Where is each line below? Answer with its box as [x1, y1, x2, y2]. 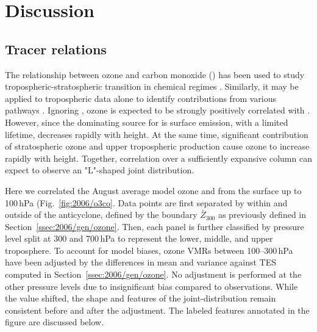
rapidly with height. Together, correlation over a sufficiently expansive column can [5, 151, 312, 164]
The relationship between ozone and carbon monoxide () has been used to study [5, 68, 305, 81]
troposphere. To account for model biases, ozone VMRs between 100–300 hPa [5, 244, 293, 256]
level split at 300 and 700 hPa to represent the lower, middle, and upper [5, 232, 273, 245]
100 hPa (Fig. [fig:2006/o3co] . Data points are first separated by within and [5, 196, 288, 209]
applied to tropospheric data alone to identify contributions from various [5, 92, 276, 104]
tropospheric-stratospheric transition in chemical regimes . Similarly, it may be [5, 80, 299, 93]
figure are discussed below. [5, 316, 104, 328]
